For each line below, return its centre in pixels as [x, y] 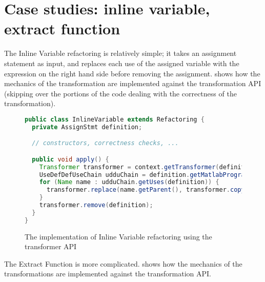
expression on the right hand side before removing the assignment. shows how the [132, 73]
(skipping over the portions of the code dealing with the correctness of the [120, 93]
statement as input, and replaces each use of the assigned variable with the [122, 63]
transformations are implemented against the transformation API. [108, 274]
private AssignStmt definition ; [87, 127]
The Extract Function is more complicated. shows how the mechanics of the [123, 263]
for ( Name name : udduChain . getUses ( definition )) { [129, 182]
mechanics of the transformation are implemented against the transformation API [133, 83]
